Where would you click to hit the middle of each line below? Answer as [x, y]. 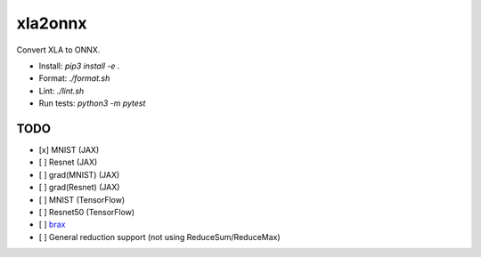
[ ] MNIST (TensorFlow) [82, 199]
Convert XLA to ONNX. [58, 50]
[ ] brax [52, 225]
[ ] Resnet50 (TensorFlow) [87, 212]
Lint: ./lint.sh [61, 91]
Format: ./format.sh [74, 78]
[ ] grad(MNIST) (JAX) [79, 174]
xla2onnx [52, 23]
